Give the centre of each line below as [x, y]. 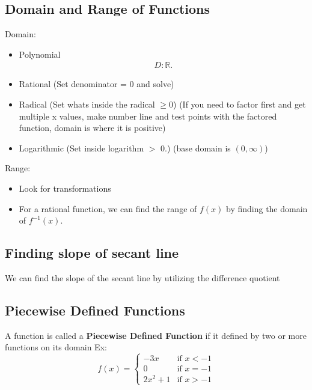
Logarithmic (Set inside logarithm [81, 148]
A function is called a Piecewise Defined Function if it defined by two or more [156, 335]
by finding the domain [267, 208]
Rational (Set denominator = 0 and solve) [96, 84]
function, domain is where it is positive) [92, 128]
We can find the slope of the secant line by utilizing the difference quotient [142, 277]
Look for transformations [65, 188]
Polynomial [40, 54]
